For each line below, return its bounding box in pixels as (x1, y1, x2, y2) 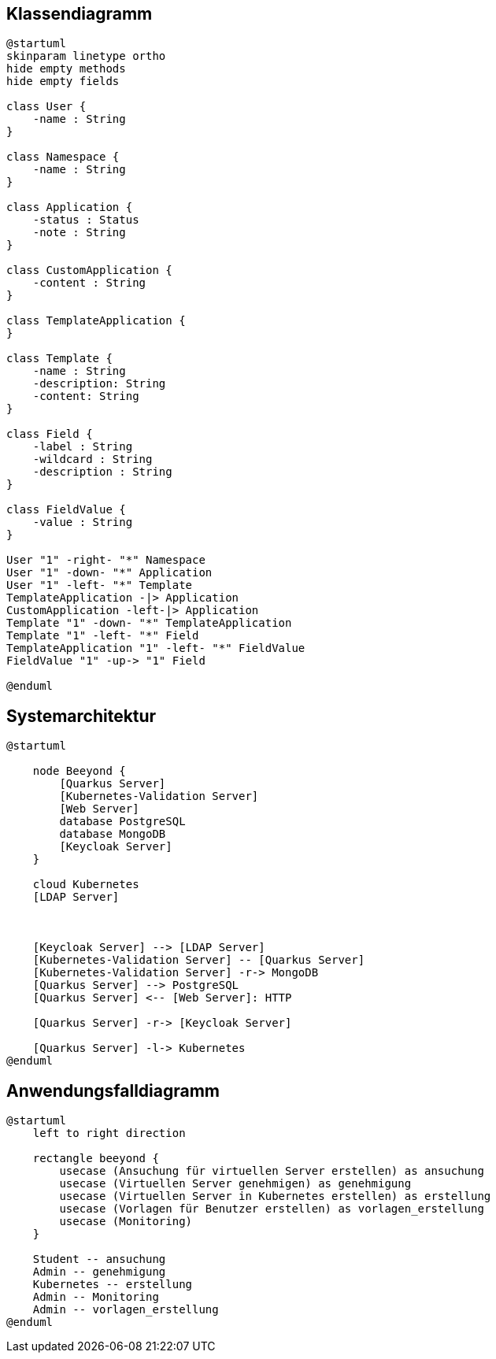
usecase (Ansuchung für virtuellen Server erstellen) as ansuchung (59, 1165, 484, 1178)
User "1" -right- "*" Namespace (6, 554, 205, 567)
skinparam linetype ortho (6, 50, 166, 63)
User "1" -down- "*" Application (6, 566, 213, 580)
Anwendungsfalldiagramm (6, 1080, 220, 1101)
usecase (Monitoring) (59, 1215, 193, 1228)
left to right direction (32, 1127, 186, 1140)
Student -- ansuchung (32, 1253, 166, 1266)
